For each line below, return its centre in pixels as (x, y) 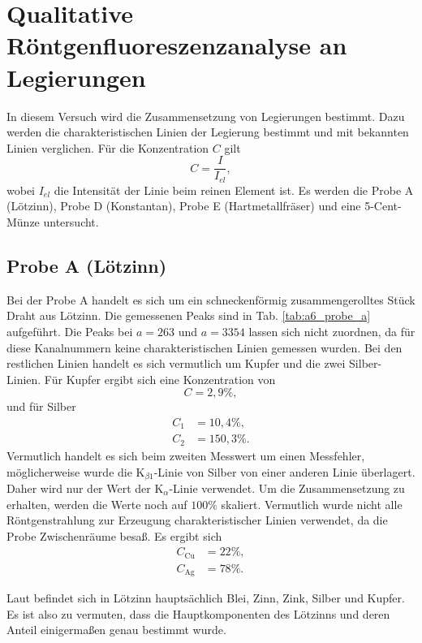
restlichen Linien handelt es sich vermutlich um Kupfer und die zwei (176, 363)
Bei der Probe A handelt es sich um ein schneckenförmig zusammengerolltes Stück (211, 299)
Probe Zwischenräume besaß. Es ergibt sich (114, 535)
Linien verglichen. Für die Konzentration (108, 147)
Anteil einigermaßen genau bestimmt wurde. (116, 630)
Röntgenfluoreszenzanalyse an (177, 45)
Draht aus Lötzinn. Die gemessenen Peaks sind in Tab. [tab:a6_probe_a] (189, 315)
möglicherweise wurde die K (76, 471)
